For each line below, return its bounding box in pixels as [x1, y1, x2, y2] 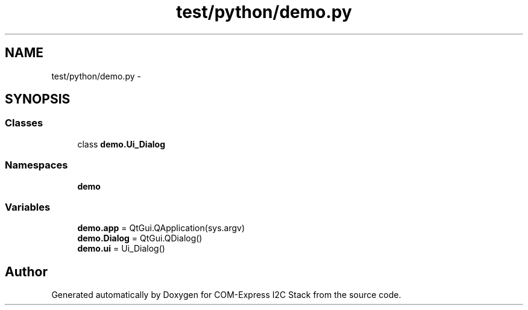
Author [5, 264, 48, 279]
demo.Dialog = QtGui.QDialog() [77, 233, 203, 244]
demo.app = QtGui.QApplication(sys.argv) [77, 223, 245, 234]
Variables [5, 200, 51, 213]
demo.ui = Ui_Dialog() [77, 243, 165, 254]
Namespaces [5, 159, 68, 172]
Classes [5, 117, 43, 129]
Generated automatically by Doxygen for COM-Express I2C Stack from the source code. [51, 290, 401, 300]
